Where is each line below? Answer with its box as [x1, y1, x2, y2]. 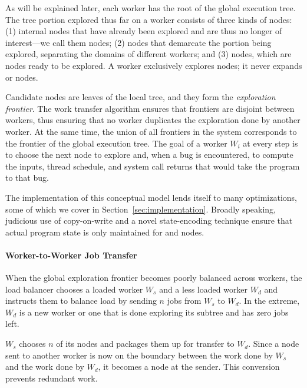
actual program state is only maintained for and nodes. [5, 225, 204, 238]
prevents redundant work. [5, 372, 98, 384]
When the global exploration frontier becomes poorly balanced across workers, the [5, 271, 302, 284]
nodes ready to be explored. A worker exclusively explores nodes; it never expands [5, 59, 302, 71]
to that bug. [5, 171, 49, 184]
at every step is [243, 137, 298, 149]
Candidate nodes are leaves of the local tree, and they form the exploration [5, 91, 276, 103]
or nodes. [5, 71, 38, 83]
